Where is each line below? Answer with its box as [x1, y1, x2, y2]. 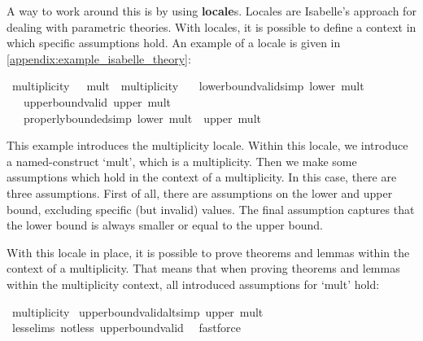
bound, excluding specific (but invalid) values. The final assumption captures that [7, 200, 415, 217]
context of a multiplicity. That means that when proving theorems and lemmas [7, 260, 400, 277]
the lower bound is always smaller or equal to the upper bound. [7, 216, 323, 234]
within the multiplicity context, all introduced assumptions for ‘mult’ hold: [7, 275, 380, 292]
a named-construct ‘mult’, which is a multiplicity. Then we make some [7, 152, 357, 169]
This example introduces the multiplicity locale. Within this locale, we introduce [7, 137, 408, 154]
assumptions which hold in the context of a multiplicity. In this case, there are [7, 168, 397, 186]
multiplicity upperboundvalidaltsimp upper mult [11, 303, 264, 320]
